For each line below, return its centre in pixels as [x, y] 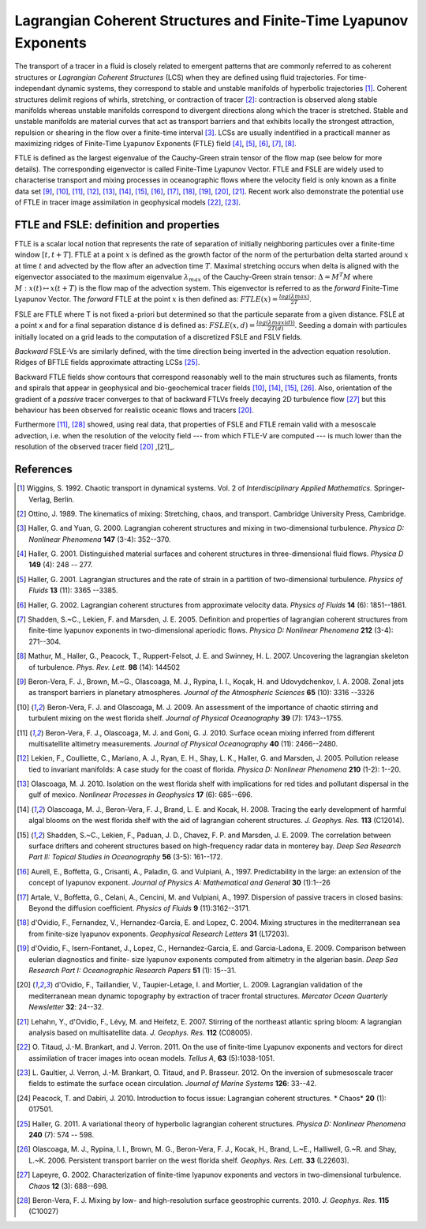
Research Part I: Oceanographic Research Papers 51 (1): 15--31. [133, 970]
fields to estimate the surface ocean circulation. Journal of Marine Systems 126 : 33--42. [173, 1084]
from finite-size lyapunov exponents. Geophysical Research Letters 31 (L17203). [159, 934]
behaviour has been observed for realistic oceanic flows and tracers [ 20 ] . [134, 410]
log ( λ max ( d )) [276, 323]
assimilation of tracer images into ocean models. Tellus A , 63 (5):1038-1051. [152, 1058]
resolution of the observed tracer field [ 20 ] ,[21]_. [95, 447]
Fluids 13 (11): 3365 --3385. [73, 590]
